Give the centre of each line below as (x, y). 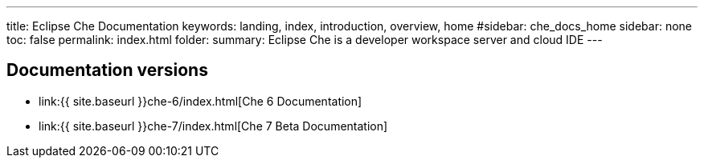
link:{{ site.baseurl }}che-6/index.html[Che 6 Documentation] (201, 101)
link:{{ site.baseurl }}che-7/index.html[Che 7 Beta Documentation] (213, 126)
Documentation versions (107, 70)
